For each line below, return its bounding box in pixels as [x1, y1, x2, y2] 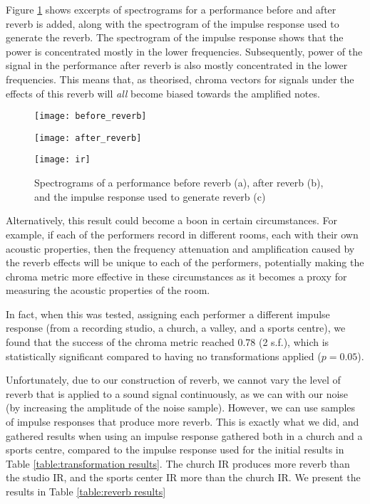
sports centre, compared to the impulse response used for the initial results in [6, 442, 344, 457]
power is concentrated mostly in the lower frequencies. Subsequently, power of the [6, 43, 363, 58]
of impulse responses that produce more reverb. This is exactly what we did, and [6, 414, 359, 429]
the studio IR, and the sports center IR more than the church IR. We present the [6, 470, 361, 485]
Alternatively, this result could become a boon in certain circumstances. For [6, 213, 338, 228]
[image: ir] [34, 154, 91, 165]
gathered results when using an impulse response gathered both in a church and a [6, 428, 363, 443]
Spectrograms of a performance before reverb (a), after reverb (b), [34, 175, 324, 190]
